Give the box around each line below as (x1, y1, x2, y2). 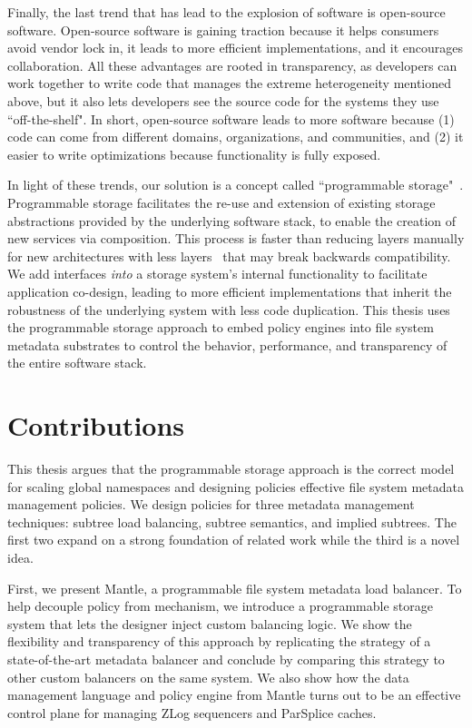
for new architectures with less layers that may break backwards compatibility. (7, 246, 451, 265)
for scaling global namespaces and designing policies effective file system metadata (7, 477, 464, 496)
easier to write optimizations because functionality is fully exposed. (7, 144, 381, 163)
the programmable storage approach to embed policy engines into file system (7, 318, 434, 337)
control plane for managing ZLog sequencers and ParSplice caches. (7, 703, 377, 722)
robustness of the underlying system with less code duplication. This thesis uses (7, 300, 450, 319)
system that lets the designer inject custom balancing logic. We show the (7, 614, 412, 633)
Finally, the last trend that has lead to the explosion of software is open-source (7, 3, 446, 21)
